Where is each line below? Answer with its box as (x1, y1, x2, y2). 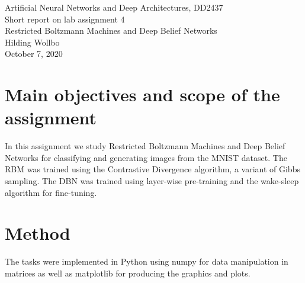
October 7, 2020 (5, 47, 63, 60)
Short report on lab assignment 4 (5, 12, 125, 25)
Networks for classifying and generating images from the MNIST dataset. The (5, 151, 287, 163)
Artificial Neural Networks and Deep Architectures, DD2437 (5, 1, 223, 13)
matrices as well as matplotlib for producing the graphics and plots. (5, 266, 251, 279)
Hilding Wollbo (5, 36, 60, 48)
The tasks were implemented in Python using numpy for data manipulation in (5, 255, 288, 268)
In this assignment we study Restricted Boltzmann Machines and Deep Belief (5, 140, 285, 152)
